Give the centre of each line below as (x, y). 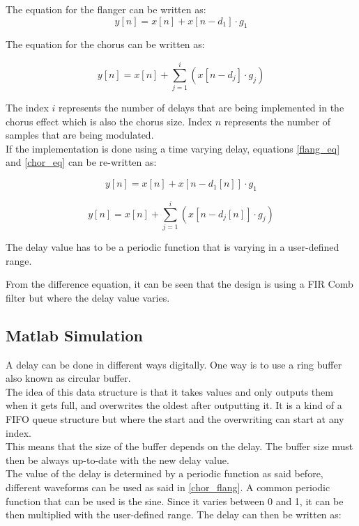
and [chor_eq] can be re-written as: (81, 162)
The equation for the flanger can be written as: (106, 9)
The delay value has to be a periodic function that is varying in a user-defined (173, 247)
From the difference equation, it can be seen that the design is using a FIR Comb (179, 284)
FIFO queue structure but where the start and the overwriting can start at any (175, 418)
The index (27, 108)
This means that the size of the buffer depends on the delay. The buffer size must (179, 446)
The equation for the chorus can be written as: (105, 44)
